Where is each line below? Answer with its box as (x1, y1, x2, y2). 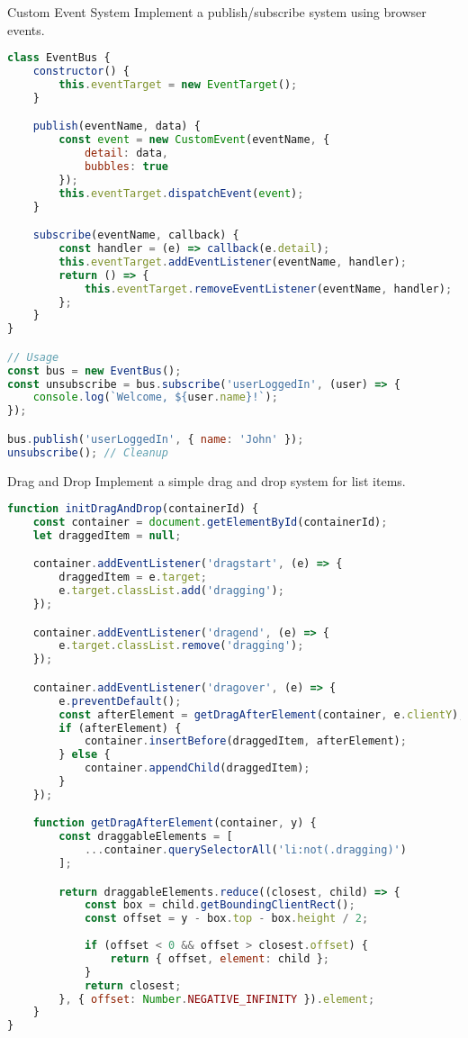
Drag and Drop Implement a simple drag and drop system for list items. (7, 471, 406, 490)
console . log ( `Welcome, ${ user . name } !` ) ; (32, 391, 278, 404)
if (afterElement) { (58, 721, 182, 735)
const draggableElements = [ (58, 830, 233, 844)
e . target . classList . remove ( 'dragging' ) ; (58, 639, 304, 653)
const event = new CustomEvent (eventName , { (58, 133, 330, 147)
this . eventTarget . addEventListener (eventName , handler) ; (58, 255, 407, 268)
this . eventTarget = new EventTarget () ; (58, 77, 298, 91)
